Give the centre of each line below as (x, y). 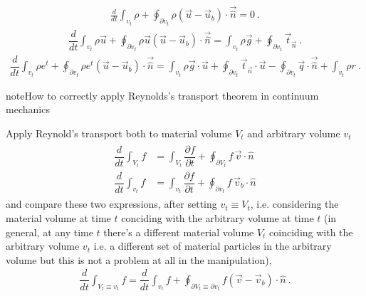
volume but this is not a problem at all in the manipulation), (139, 259)
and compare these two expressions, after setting (111, 204)
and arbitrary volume (294, 133)
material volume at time (58, 218)
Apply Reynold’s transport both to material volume (119, 133)
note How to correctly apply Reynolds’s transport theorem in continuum (162, 95)
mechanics (28, 109)
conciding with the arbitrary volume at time (218, 218)
